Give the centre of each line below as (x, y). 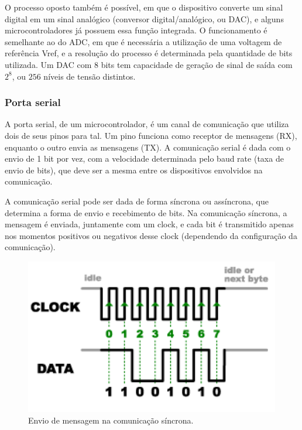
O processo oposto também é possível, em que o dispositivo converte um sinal (144, 7)
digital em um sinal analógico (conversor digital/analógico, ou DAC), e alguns (144, 18)
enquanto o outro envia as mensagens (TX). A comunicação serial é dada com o (148, 147)
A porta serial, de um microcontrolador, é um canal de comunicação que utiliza (147, 124)
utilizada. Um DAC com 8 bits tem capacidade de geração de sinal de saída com (149, 64)
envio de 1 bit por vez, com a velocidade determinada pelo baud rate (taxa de (144, 158)
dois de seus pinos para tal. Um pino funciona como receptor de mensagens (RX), (151, 135)
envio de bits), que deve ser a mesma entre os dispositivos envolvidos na (134, 170)
